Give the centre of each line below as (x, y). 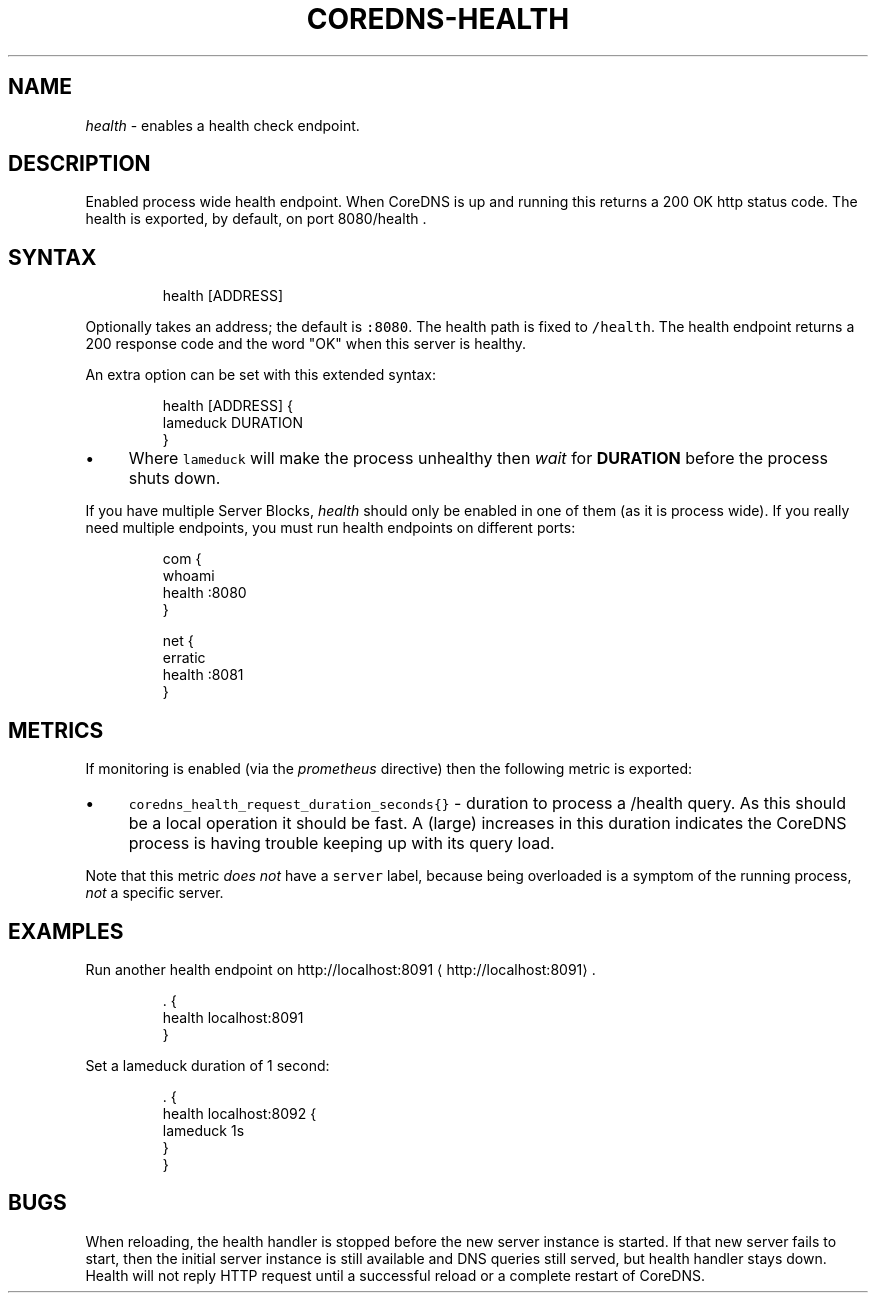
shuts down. (174, 478)
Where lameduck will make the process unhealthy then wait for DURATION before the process (478, 458)
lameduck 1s (203, 1130)
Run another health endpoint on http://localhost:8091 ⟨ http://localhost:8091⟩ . (340, 969)
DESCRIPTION (79, 164)
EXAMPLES (66, 931)
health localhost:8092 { (239, 1113)
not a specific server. (154, 893)
